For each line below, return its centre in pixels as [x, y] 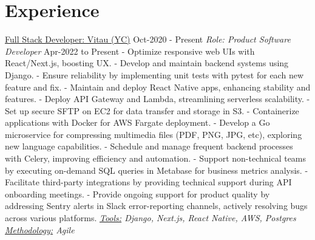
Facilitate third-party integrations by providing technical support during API [148, 182]
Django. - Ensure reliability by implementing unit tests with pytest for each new [154, 74]
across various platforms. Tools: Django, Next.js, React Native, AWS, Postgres [151, 218]
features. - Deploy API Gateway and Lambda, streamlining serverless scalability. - [157, 99]
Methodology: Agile [40, 229]
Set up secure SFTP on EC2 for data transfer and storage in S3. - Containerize [152, 110]
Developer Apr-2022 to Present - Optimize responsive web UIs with [130, 51]
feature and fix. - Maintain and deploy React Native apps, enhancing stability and [158, 87]
